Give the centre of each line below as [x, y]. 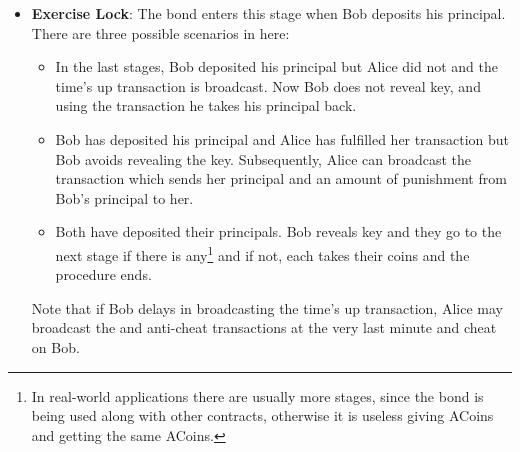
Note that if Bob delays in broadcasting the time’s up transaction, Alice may [267, 307]
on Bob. [55, 346]
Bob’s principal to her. [124, 197]
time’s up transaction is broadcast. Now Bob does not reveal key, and [268, 85]
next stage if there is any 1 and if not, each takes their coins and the [262, 253]
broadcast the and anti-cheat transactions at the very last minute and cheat [264, 327]
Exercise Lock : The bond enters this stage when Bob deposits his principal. [268, 13]
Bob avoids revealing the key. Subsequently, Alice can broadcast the [263, 158]
